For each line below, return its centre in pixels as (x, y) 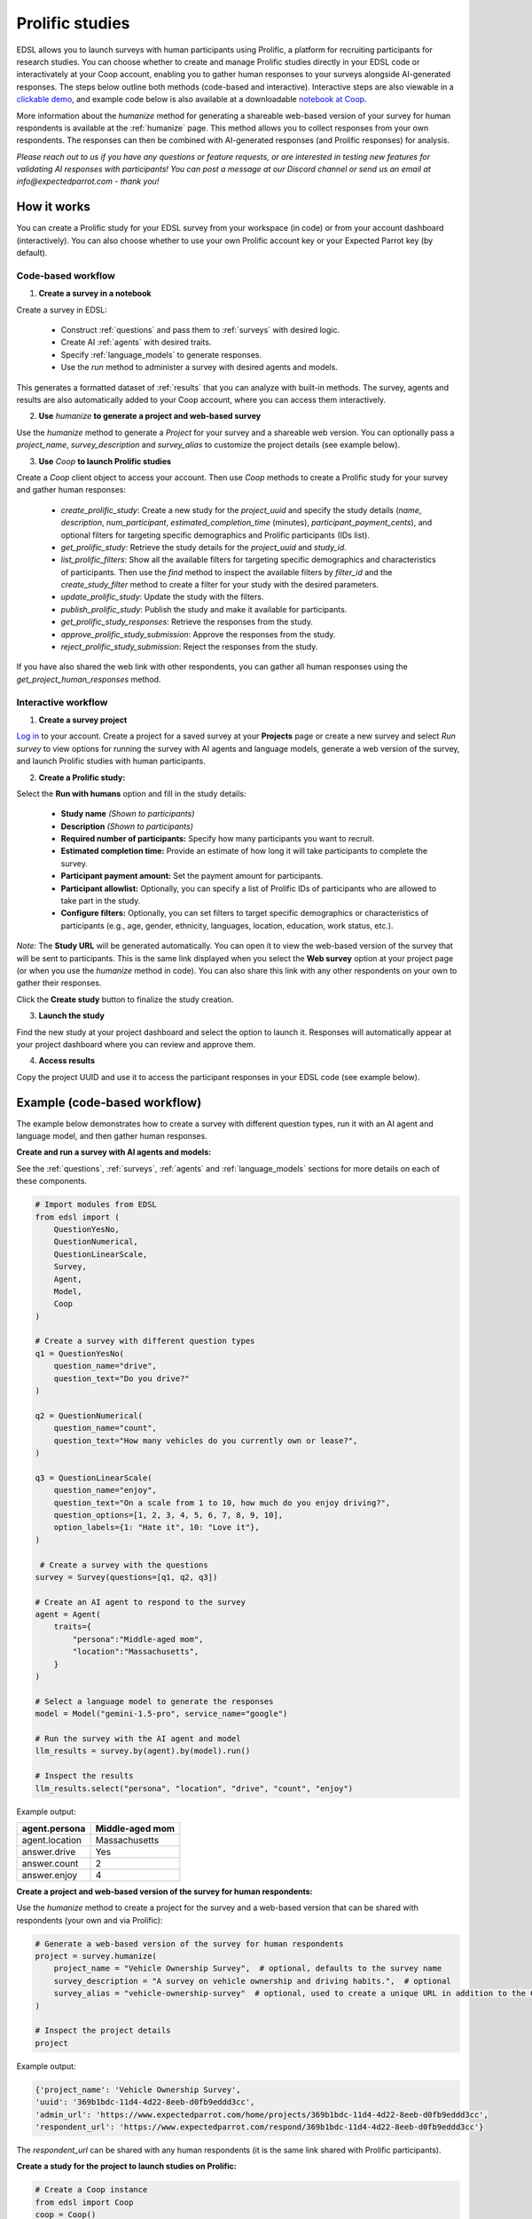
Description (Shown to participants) (127, 826)
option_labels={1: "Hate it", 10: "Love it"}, (157, 1528)
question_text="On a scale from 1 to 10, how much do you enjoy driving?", (222, 1503)
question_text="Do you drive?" (121, 1378)
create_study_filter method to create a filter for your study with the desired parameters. (219, 585)
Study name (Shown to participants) (128, 814)
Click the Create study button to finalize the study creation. (125, 999)
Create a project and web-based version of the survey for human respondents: (165, 1891)
